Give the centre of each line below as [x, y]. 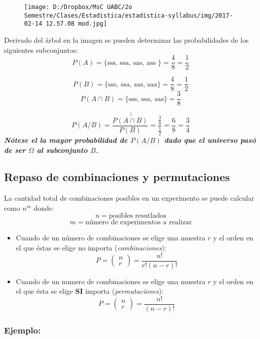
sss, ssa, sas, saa [133, 84]
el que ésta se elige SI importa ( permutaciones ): [90, 291]
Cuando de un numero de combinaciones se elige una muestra [111, 281]
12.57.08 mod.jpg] [76, 24]
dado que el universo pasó [210, 140]
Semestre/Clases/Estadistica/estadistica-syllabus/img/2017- [129, 15]
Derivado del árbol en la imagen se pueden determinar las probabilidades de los [126, 39]
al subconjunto [62, 150]
